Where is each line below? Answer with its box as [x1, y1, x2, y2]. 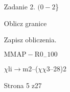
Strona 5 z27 [4, 80, 42, 90]
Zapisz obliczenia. [4, 34, 57, 45]
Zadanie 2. [4, 1, 35, 11]
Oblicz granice [4, 18, 47, 28]
